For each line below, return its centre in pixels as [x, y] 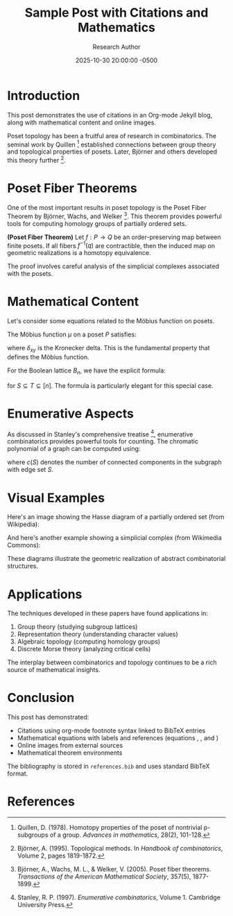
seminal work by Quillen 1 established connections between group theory [112, 144]
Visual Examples [56, 498]
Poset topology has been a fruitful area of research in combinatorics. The [112, 136]
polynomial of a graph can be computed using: [74, 449]
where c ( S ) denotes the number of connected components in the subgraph [114, 462]
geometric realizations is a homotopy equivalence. [79, 253]
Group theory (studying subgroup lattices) [77, 627]
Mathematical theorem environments [70, 753]
